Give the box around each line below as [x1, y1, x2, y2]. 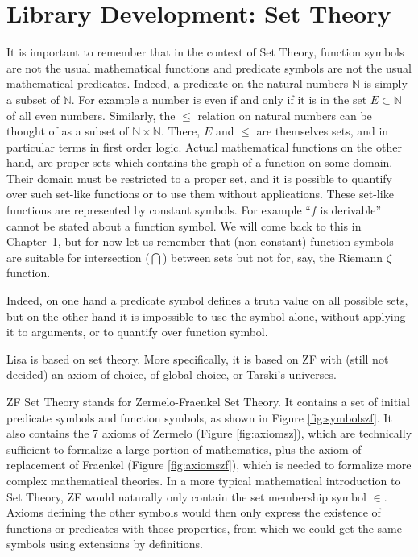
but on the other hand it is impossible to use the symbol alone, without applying [6, 307, 406, 324]
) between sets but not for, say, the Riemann [162, 248, 383, 265]
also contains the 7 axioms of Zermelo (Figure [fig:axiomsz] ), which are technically [6, 425, 412, 442]
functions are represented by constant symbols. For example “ [6, 202, 311, 218]
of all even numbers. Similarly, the [6, 106, 176, 123]
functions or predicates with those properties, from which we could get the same [6, 519, 402, 536]
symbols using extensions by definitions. [6, 535, 203, 552]
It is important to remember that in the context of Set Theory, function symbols [6, 44, 404, 60]
